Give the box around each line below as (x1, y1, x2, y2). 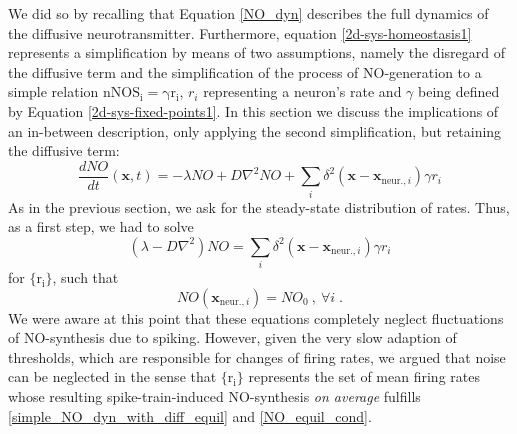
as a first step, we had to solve (8, 216, 194, 237)
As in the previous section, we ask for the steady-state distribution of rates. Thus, (8, 196, 510, 217)
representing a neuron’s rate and (203, 81, 402, 102)
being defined (418, 81, 500, 102)
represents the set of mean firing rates (248, 366, 480, 387)
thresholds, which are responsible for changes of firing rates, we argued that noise (8, 346, 506, 367)
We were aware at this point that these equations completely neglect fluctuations (8, 307, 504, 328)
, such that (52, 267, 119, 288)
